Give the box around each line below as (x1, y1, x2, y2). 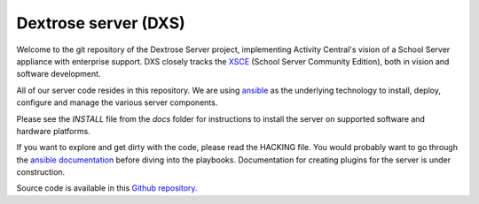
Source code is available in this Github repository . (16, 183, 198, 193)
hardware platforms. (16, 125, 90, 136)
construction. (16, 167, 66, 178)
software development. (16, 69, 101, 79)
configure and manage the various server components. (16, 97, 218, 108)
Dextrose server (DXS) (16, 13, 185, 33)
